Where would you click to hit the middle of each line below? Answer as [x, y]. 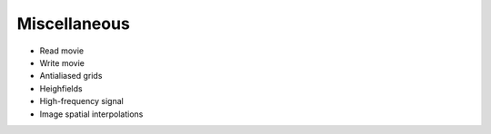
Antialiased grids [71, 76]
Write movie [62, 62]
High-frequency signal [82, 101]
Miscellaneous [74, 24]
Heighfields [61, 88]
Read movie [62, 51]
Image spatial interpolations [91, 114]
